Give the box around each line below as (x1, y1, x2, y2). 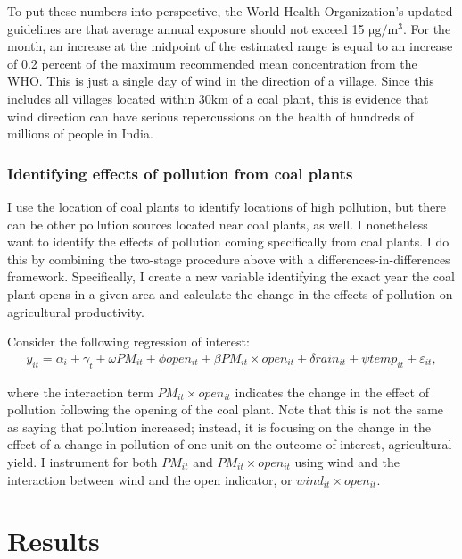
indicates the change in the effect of (235, 382, 429, 401)
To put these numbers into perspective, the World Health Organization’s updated (7, 2, 453, 20)
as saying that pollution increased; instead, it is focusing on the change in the (7, 417, 431, 436)
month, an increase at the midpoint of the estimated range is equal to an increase (7, 37, 453, 55)
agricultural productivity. (7, 302, 144, 321)
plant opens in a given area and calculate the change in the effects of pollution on (7, 284, 453, 303)
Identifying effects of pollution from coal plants (7, 162, 353, 184)
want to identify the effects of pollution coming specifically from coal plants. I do (7, 232, 450, 251)
